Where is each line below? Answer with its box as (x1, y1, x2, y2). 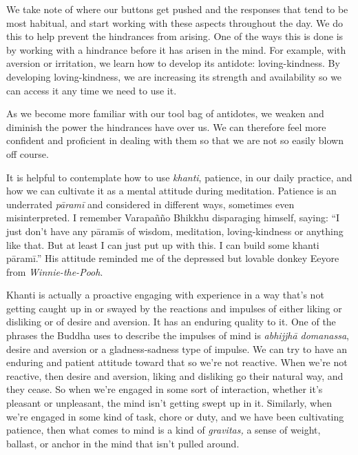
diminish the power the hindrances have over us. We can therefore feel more (6, 119, 326, 134)
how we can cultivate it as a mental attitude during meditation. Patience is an (6, 183, 337, 198)
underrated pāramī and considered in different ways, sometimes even (6, 196, 295, 211)
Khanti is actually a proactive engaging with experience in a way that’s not (6, 287, 324, 302)
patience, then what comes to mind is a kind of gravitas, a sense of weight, (6, 423, 321, 437)
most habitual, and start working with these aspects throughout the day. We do (6, 15, 343, 30)
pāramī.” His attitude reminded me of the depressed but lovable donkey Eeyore (6, 251, 339, 265)
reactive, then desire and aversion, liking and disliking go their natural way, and (6, 368, 344, 383)
